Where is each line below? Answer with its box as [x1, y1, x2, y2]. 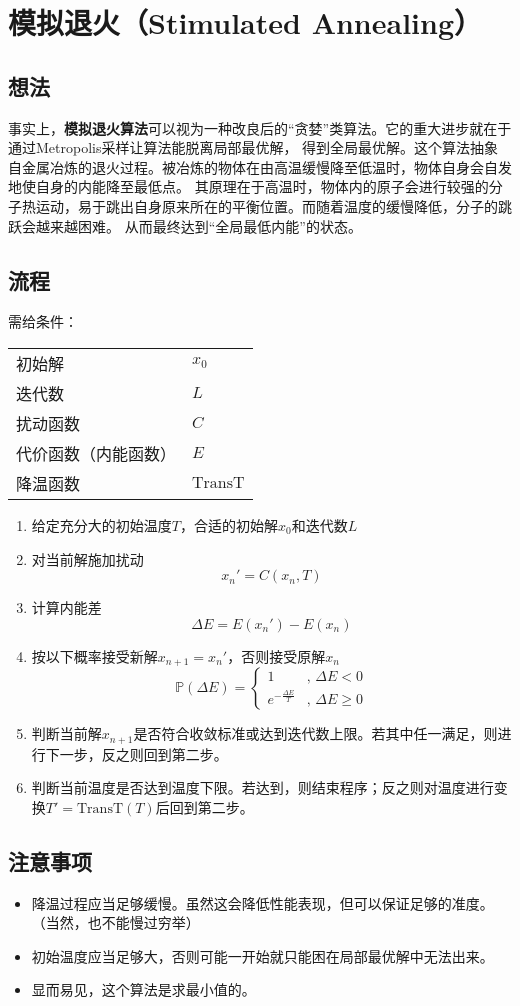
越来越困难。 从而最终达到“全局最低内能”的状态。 [35, 215, 362, 236]
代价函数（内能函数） [16, 441, 177, 465]
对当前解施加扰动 [31, 548, 144, 569]
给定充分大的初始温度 [31, 514, 172, 535]
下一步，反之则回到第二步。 [45, 743, 228, 764]
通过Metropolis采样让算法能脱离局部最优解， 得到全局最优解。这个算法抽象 [8, 137, 499, 158]
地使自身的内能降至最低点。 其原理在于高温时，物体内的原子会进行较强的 [8, 176, 489, 197]
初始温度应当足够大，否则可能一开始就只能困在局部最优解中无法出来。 [31, 945, 494, 966]
